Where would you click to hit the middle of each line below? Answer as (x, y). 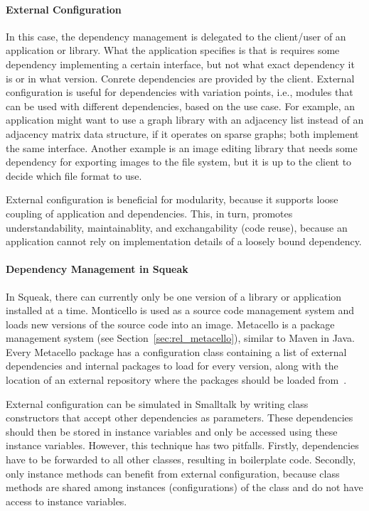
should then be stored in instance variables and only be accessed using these (172, 431)
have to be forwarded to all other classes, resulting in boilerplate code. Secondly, (181, 459)
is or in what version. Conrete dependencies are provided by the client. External (180, 78)
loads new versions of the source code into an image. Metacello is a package (170, 324)
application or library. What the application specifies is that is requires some (173, 50)
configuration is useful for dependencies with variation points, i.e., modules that (180, 92)
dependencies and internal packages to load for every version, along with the (172, 366)
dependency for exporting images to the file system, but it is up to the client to (179, 162)
